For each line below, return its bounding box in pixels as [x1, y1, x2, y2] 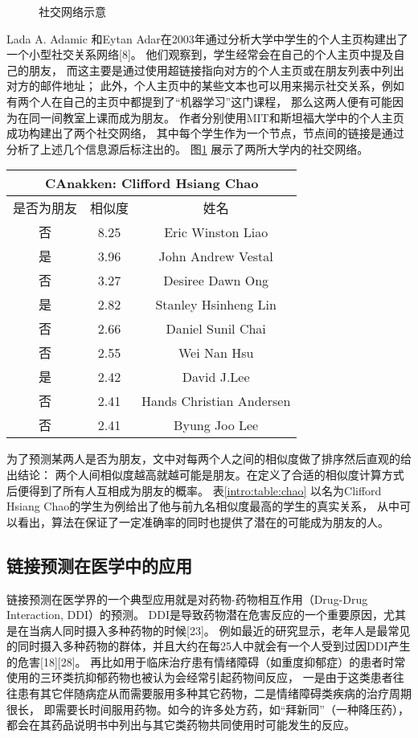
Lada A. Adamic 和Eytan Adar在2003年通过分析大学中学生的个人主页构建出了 [6, 30, 408, 47]
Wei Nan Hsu [178, 342, 254, 362]
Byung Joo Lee [174, 415, 259, 434]
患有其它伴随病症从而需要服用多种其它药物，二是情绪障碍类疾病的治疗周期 [17, 685, 412, 702]
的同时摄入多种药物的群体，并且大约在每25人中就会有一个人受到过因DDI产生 [6, 638, 411, 654]
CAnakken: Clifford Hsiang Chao [44, 174, 259, 193]
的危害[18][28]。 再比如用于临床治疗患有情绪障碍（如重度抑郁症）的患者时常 [6, 653, 406, 670]
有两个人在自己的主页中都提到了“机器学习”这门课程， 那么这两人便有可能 [6, 92, 392, 109]
